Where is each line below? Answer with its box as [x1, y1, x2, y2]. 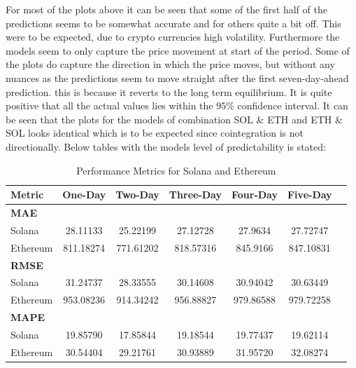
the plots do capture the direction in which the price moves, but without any [6, 57, 335, 71]
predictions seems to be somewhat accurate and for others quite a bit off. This [6, 15, 341, 30]
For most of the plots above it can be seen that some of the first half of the [6, 2, 327, 16]
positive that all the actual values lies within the [6, 98, 213, 113]
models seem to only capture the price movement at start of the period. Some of [6, 43, 350, 57]
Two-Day [115, 187, 159, 202]
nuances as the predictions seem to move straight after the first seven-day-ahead [6, 70, 349, 85]
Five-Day [287, 187, 332, 202]
